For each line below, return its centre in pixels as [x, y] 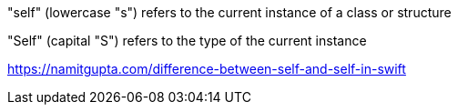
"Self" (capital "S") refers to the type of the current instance [187, 41]
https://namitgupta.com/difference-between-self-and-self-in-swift [207, 69]
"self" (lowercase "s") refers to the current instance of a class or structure [229, 12]
